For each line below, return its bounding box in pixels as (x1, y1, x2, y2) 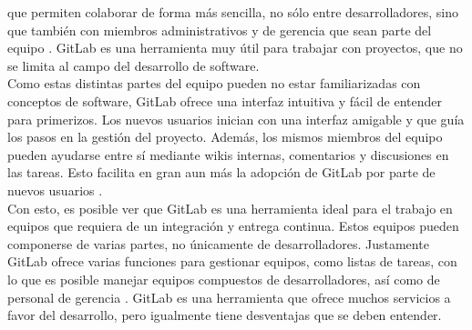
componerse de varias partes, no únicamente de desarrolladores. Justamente (7, 234, 429, 253)
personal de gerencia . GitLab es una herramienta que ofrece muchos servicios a (7, 287, 451, 306)
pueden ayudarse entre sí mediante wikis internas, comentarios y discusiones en (7, 145, 449, 164)
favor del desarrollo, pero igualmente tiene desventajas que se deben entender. (7, 305, 442, 325)
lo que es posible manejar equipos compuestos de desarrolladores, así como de (7, 269, 440, 288)
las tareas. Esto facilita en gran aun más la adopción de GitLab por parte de (7, 163, 436, 182)
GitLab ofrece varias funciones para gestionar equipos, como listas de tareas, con (7, 252, 457, 271)
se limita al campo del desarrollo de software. (7, 55, 260, 75)
